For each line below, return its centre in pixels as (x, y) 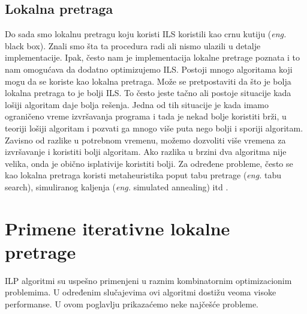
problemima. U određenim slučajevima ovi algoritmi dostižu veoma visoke (141, 292)
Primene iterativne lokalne (118, 228)
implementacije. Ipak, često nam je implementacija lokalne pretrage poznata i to (153, 57)
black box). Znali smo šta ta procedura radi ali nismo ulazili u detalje (133, 45)
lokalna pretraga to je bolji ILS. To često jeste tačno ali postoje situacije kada (148, 93)
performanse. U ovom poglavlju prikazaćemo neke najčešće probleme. (132, 304)
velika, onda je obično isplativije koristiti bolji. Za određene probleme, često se (149, 163)
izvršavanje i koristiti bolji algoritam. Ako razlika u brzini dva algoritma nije (146, 152)
